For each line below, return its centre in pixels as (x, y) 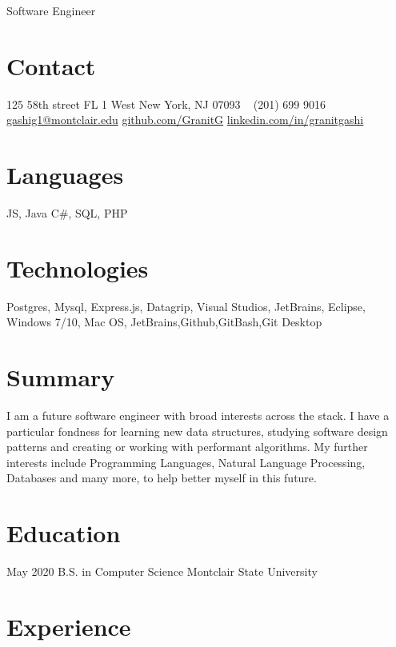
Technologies (78, 268)
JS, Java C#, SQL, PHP (67, 213)
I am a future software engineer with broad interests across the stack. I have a (198, 415)
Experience (69, 626)
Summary (61, 377)
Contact (51, 65)
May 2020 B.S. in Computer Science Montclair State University (162, 571)
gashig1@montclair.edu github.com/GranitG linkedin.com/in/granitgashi (185, 120)
